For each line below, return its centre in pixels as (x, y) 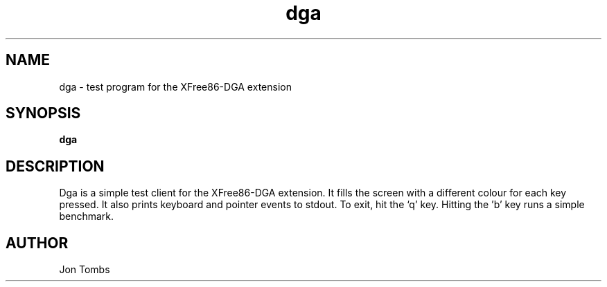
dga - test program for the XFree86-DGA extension (175, 86)
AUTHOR (37, 243)
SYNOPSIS (43, 113)
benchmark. (87, 216)
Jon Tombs (85, 270)
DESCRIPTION (55, 166)
